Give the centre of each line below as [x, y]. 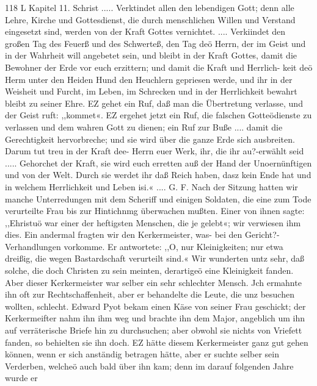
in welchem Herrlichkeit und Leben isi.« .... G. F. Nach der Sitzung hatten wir [151, 186]
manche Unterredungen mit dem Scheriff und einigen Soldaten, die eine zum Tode [158, 198]
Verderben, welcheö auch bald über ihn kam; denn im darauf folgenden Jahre [149, 366]
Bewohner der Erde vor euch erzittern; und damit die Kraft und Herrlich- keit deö [159, 67]
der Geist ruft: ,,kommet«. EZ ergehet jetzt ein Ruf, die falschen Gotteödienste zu [158, 115]
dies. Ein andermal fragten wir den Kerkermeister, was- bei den [124, 234]
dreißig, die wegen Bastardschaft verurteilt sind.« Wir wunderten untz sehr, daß [155, 258]
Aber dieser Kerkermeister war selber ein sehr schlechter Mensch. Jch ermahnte [153, 282]
